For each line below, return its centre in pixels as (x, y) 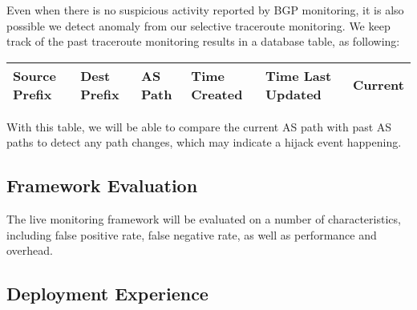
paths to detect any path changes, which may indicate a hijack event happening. (204, 142)
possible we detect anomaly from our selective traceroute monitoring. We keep (198, 25)
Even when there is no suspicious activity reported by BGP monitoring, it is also (205, 10)
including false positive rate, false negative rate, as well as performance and (192, 234)
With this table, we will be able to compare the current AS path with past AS (199, 126)
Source (34, 75)
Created (217, 94)
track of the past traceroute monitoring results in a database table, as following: (203, 41)
